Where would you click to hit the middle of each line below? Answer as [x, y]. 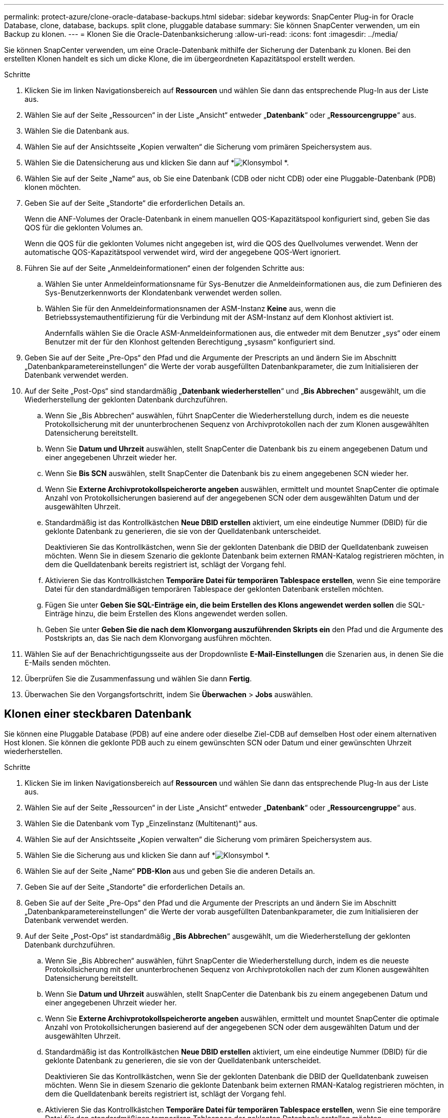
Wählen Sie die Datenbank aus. [77, 131]
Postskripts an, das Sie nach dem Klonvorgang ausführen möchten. [158, 638]
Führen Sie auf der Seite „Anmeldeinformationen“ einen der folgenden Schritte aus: [165, 268]
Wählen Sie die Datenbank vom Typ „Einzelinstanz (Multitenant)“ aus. [141, 823]
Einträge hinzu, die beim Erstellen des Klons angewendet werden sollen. [166, 614]
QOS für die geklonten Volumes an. [84, 228]
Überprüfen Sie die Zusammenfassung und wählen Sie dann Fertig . [138, 679]
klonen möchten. [53, 187]
